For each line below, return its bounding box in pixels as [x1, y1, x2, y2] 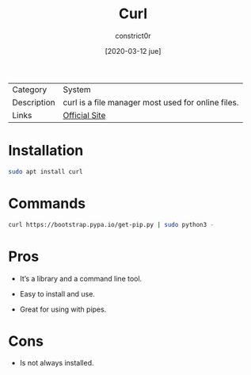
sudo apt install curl [8, 167, 83, 175]
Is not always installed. [19, 358, 94, 368]
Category [12, 84, 48, 95]
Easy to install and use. [19, 289, 95, 298]
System [63, 84, 91, 95]
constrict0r [114, 31, 152, 40]
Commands [8, 194, 86, 212]
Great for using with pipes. [19, 304, 107, 314]
